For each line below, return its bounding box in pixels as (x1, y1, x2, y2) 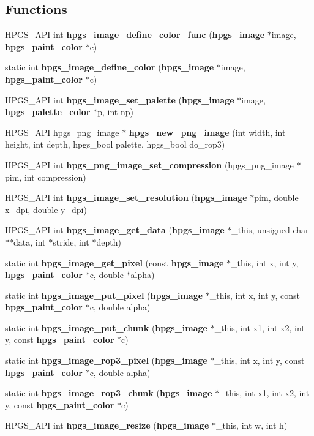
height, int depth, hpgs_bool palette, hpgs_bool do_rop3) (5, 138, 225, 151)
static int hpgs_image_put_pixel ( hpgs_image (5, 288, 203, 301)
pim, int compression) (5, 170, 86, 183)
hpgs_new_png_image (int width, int (129, 126, 286, 138)
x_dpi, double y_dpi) (5, 203, 87, 216)
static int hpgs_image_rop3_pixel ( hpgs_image (5, 354, 207, 367)
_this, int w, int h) (215, 419, 288, 432)
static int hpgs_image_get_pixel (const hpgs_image (5, 256, 224, 269)
